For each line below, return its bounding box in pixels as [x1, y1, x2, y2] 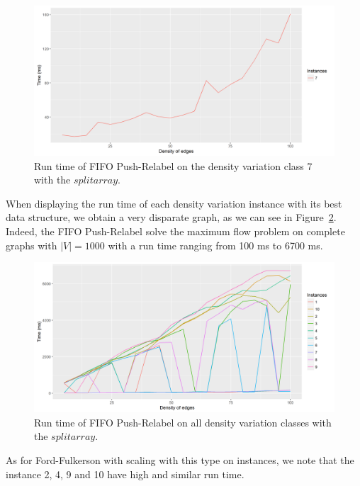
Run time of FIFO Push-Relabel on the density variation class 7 [34, 158, 313, 173]
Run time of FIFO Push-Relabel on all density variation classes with [34, 414, 332, 429]
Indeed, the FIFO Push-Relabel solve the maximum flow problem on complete [6, 223, 345, 238]
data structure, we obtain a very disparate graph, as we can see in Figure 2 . [6, 210, 337, 225]
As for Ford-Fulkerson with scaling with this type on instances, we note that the [6, 452, 354, 467]
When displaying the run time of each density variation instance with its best [6, 196, 342, 210]
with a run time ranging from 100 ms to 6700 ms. [108, 237, 323, 252]
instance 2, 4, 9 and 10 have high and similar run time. [6, 466, 244, 481]
